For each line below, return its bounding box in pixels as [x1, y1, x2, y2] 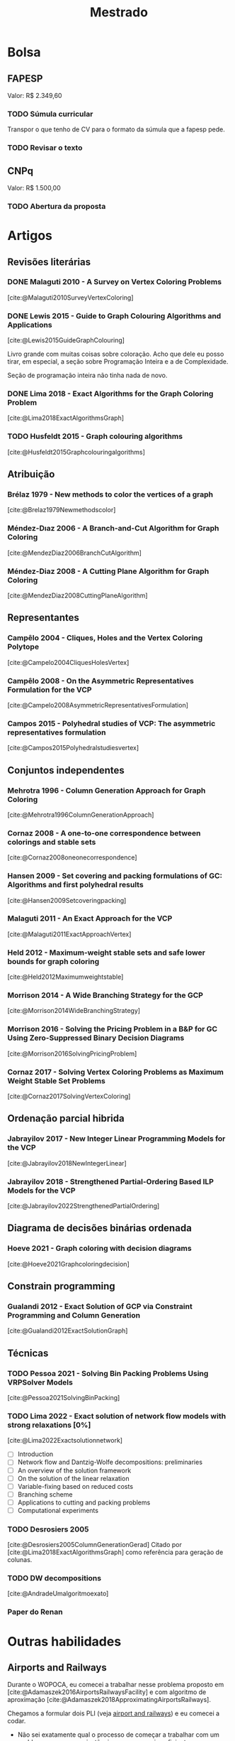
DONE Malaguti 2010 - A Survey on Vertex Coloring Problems [7, 277, 222, 287]
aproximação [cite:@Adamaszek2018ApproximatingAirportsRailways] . [7, 1696, 211, 1704]
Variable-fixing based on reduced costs [17, 1482, 133, 1490]
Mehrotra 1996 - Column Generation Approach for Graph [7, 786, 206, 796]
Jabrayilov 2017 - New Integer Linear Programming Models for [7, 1134, 226, 1144]
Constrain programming [7, 1280, 115, 1293]
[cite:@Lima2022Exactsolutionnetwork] [7, 1436, 122, 1445]
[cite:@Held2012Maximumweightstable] [7, 972, 124, 981]
